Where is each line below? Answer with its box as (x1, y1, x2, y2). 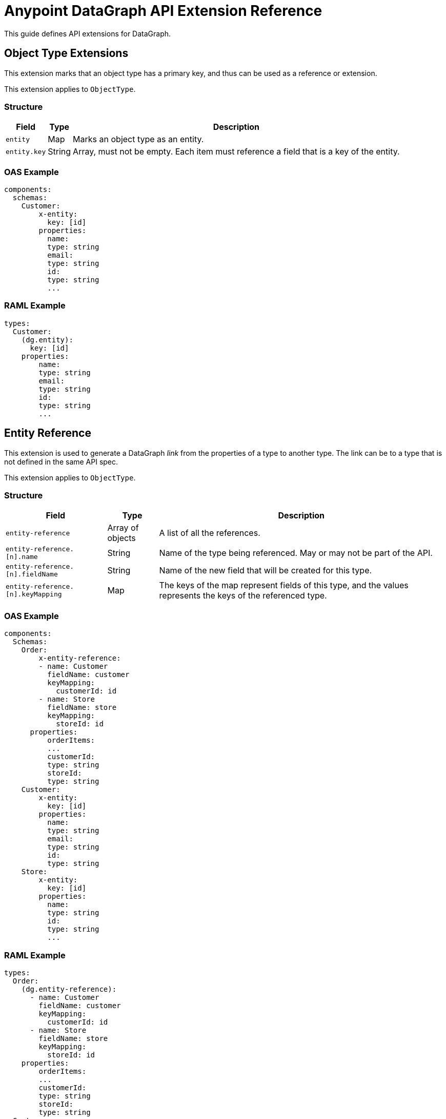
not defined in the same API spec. (4, 457, 118, 466)
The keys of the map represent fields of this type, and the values (159, 580, 409, 591)
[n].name (6, 553, 38, 561)
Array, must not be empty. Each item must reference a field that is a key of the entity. (73, 146, 400, 157)
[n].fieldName (6, 570, 58, 578)
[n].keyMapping (6, 590, 62, 599)
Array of (107, 523, 139, 533)
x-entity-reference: (38, 654, 121, 663)
